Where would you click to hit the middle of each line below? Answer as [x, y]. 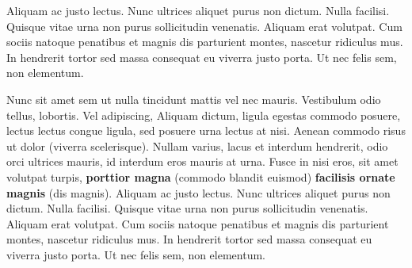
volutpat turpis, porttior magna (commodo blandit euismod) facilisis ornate [201, 176]
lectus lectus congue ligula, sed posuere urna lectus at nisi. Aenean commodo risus [206, 130]
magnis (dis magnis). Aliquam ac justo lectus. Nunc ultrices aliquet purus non [198, 192]
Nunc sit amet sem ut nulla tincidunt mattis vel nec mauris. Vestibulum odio [194, 99]
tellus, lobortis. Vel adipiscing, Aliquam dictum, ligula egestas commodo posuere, [204, 115]
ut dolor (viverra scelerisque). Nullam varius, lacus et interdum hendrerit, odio [197, 145]
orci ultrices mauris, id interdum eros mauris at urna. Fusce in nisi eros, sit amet [202, 161]
